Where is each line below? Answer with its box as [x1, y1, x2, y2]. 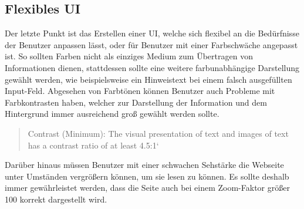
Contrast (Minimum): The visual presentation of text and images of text [28, 127, 289, 139]
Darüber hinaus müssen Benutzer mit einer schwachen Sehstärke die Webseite [5, 159, 284, 171]
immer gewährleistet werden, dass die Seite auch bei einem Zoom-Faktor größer [5, 181, 290, 194]
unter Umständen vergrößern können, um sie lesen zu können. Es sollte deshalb [5, 170, 289, 182]
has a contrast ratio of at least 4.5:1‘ [28, 139, 159, 151]
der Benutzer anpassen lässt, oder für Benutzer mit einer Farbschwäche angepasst [5, 38, 298, 50]
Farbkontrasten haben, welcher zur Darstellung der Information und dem [5, 96, 267, 108]
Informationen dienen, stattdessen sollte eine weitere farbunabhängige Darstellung [5, 61, 300, 73]
